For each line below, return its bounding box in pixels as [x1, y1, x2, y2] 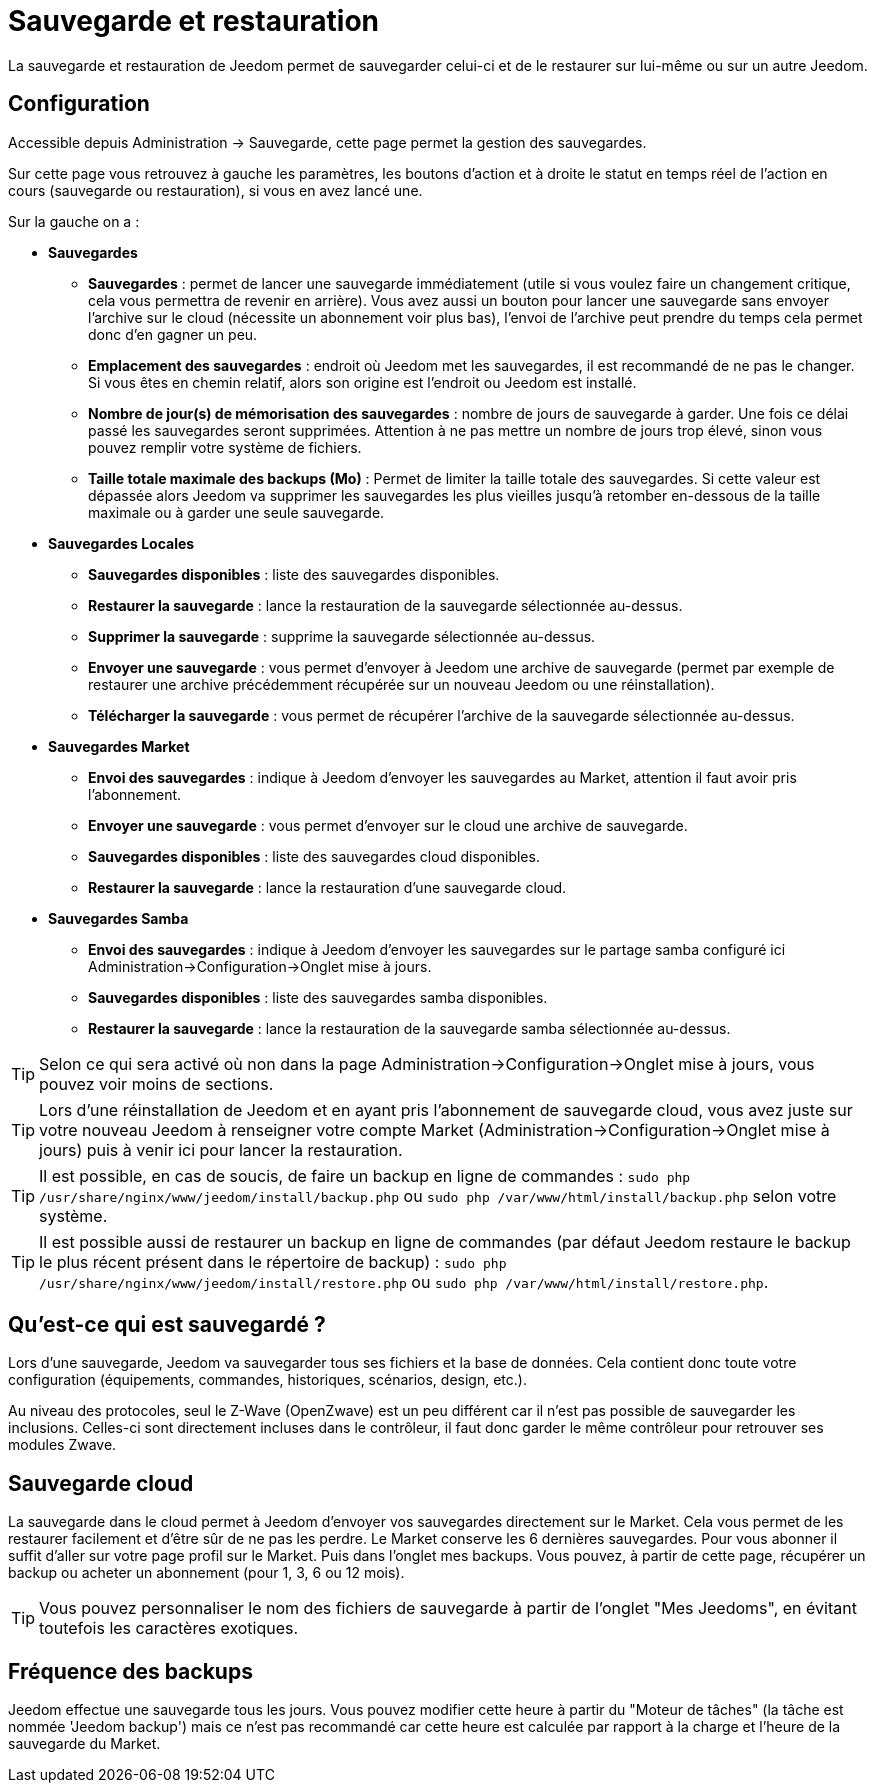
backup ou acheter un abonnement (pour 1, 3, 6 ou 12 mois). [8, 1564, 405, 1582]
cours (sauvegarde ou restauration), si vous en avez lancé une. [8, 181, 423, 199]
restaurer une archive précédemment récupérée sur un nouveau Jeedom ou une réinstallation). [88, 675, 715, 693]
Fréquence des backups [8, 1658, 253, 1684]
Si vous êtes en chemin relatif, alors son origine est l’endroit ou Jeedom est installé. [88, 373, 637, 391]
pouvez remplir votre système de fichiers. [88, 438, 362, 456]
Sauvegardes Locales [48, 534, 195, 552]
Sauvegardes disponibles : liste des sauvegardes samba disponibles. [88, 988, 548, 1006]
